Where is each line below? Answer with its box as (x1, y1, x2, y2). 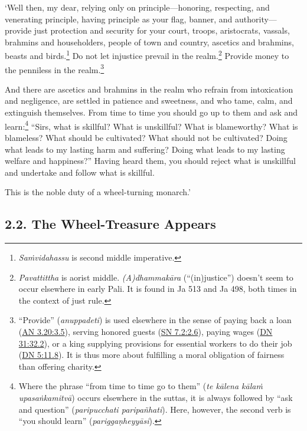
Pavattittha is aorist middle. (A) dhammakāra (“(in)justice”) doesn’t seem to (18, 271, 293, 283)
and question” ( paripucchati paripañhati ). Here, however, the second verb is (18, 403, 291, 415)
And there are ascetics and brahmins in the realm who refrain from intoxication (5, 83, 293, 95)
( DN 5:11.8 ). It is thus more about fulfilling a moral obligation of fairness (18, 348, 285, 361)
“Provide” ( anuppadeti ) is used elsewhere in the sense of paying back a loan (18, 314, 292, 326)
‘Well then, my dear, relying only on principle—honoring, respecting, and (5, 1, 270, 13)
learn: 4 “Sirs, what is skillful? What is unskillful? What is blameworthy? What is (5, 118, 298, 132)
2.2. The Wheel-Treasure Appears (5, 215, 216, 233)
